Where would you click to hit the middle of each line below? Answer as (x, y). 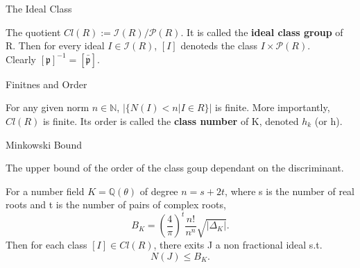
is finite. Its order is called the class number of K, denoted (171, 120)
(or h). (328, 120)
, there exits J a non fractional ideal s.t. (238, 245)
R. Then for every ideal (55, 45)
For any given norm (48, 107)
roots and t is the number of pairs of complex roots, (116, 204)
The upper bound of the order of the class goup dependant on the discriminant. (175, 168)
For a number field (45, 191)
